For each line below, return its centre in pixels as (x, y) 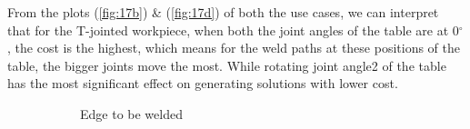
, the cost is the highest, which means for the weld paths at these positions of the (234, 48)
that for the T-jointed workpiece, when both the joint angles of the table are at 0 (233, 30)
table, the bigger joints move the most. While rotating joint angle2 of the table (227, 65)
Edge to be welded (131, 113)
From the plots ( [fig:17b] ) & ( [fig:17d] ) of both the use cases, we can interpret (223, 12)
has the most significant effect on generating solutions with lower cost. (203, 83)
